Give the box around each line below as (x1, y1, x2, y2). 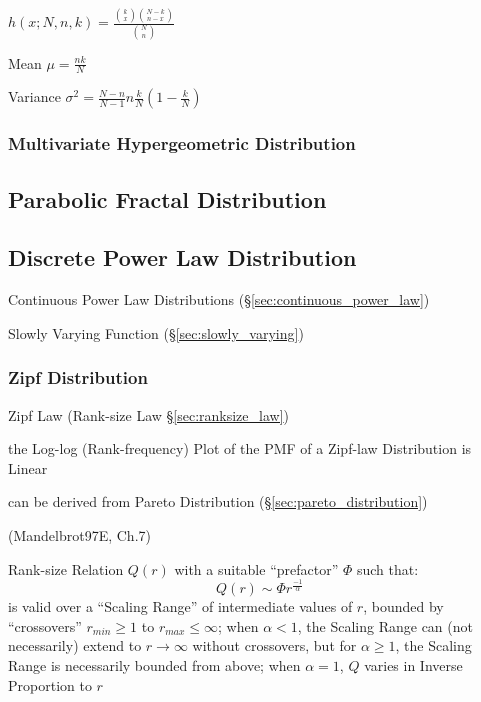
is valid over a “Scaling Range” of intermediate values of (8, 596, 353, 617)
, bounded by (363, 596, 444, 617)
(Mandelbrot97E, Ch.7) (8, 525, 151, 546)
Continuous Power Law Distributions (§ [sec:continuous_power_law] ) (8, 289, 430, 310)
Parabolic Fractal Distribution (8, 183, 327, 214)
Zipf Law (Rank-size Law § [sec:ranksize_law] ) (8, 404, 290, 425)
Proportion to (8, 674, 92, 695)
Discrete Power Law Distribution (8, 242, 357, 273)
